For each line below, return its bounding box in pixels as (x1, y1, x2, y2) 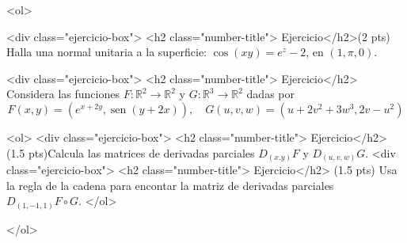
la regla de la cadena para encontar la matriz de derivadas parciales (6, 177, 334, 193)
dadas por (246, 85, 295, 102)
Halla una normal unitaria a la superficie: (6, 44, 207, 60)
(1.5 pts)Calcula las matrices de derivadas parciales (6, 144, 255, 161)
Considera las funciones (6, 85, 120, 102)
